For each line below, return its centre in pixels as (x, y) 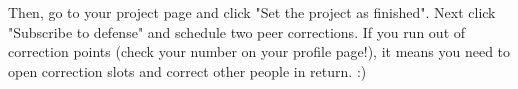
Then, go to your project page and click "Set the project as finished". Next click (252, 12)
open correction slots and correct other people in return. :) (187, 70)
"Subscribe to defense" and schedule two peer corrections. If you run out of (237, 31)
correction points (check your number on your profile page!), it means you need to (259, 51)
